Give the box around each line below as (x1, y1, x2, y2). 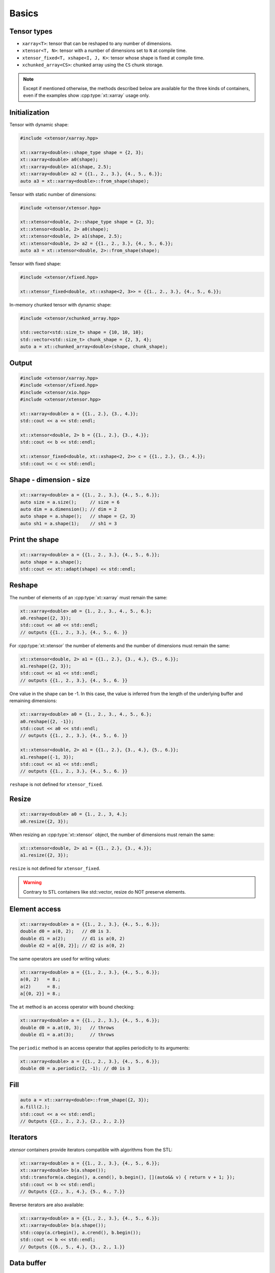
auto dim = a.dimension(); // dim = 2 (20, 506, 117, 512)
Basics (9, 8, 39, 19)
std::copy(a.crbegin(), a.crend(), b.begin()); (20, 1230, 141, 1235)
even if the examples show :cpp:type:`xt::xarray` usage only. (23, 92, 150, 99)
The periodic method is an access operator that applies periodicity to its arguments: (9, 1044, 190, 1051)
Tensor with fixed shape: (9, 260, 61, 267)
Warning (23, 879, 42, 885)
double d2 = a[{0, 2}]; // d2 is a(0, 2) (20, 943, 125, 948)
